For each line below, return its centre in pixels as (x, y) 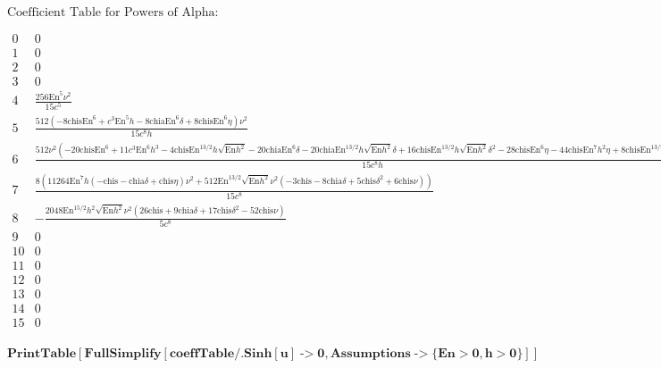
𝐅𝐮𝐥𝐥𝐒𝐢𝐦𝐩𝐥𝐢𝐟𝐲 (123, 354)
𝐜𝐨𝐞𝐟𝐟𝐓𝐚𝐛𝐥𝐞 (202, 354)
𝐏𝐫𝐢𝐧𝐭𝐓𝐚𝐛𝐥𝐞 (42, 354)
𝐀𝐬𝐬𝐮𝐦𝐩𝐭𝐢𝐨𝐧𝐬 (370, 354)
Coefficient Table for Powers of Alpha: (113, 13)
